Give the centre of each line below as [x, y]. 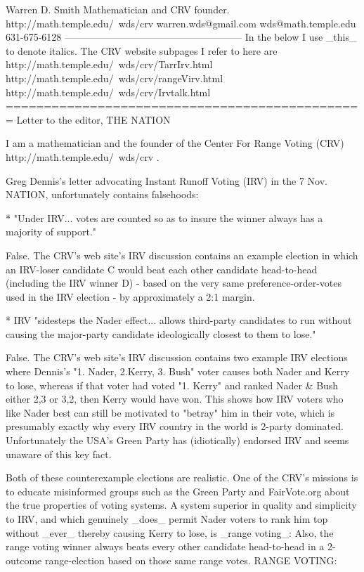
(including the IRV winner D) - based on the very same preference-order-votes [174, 283]
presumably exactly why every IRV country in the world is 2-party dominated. [175, 426]
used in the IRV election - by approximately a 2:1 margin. [130, 296]
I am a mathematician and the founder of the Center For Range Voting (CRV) [175, 143]
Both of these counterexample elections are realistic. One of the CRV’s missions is [182, 477]
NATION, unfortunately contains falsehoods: [102, 194]
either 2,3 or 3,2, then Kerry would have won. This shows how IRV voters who [175, 399]
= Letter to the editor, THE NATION [88, 119]
